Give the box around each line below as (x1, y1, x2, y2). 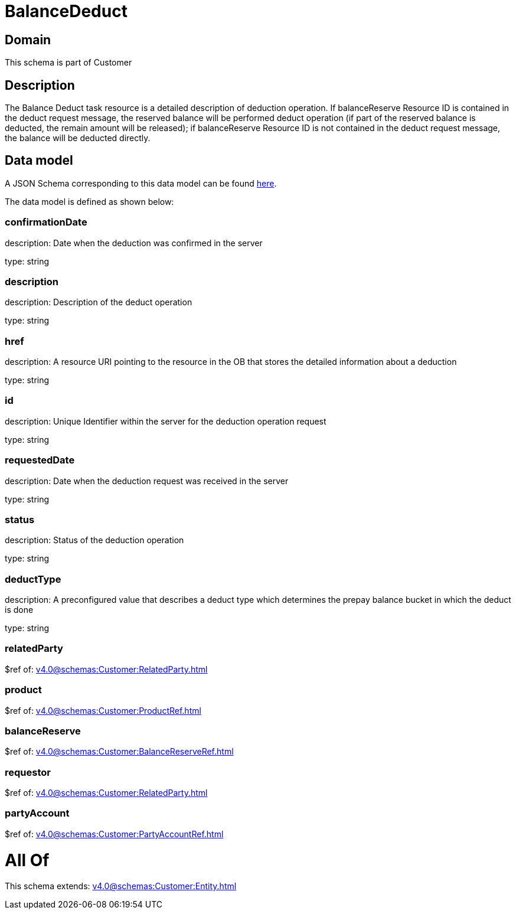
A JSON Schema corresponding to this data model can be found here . (5, 178, 277, 188)
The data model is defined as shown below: (5, 196, 174, 207)
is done (5, 605, 34, 615)
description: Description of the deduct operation (5, 297, 192, 308)
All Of (5, 850, 50, 870)
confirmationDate (5, 216, 87, 228)
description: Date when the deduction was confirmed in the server (5, 237, 263, 248)
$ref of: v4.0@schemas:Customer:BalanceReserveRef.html (5, 746, 234, 757)
